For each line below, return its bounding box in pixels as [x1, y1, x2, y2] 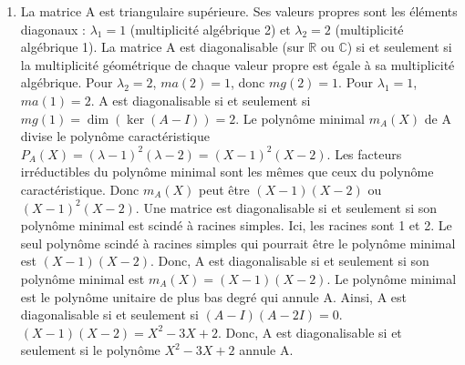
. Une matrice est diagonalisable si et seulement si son [135, 198, 438, 217]
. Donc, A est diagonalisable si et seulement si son [150, 251, 429, 270]
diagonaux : [20, 19, 86, 38]
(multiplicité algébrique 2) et [129, 19, 291, 38]
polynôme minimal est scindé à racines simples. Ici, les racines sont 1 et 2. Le [20, 216, 452, 235]
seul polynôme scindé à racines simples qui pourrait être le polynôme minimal [20, 233, 456, 252]
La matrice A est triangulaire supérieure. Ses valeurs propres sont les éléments [20, 2, 458, 20]
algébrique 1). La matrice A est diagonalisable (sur [20, 37, 305, 56]
